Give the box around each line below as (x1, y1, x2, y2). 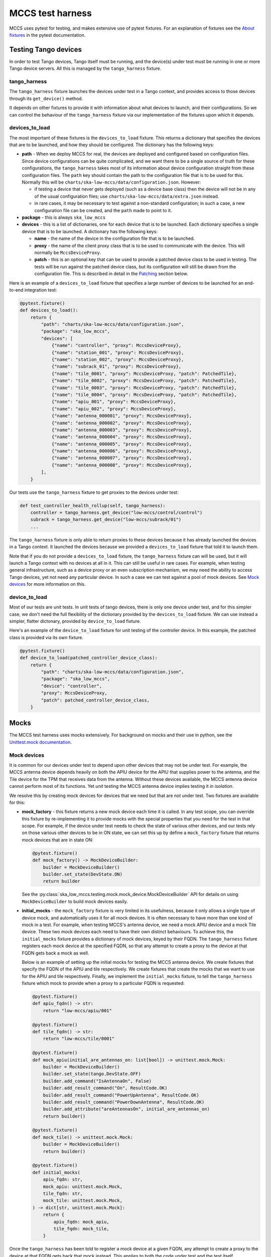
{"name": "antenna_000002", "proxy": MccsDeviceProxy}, (51, 420, 192, 426)
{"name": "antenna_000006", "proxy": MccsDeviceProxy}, (51, 448, 192, 454)
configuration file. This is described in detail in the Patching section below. (34, 271, 188, 277)
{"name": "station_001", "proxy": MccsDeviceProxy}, (51, 349, 184, 355)
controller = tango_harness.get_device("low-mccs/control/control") (30, 510, 203, 515)
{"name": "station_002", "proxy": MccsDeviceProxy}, (51, 357, 184, 362)
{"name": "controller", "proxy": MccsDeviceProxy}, (51, 342, 182, 348)
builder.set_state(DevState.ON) (43, 871, 123, 877)
